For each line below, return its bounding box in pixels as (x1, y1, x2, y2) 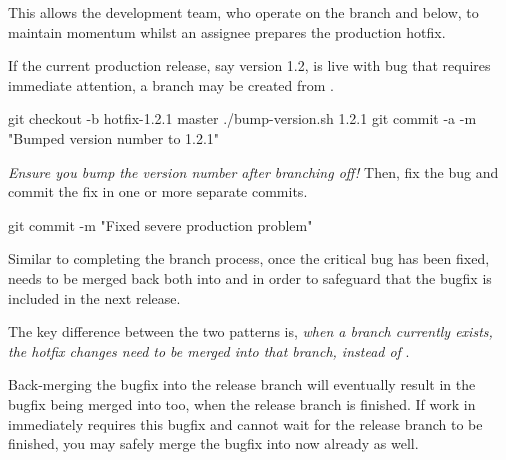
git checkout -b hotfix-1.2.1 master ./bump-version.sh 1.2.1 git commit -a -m (8, 108, 477, 129)
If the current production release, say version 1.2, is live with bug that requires (8, 55, 491, 76)
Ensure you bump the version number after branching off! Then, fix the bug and (8, 161, 499, 182)
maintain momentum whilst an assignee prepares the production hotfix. (8, 21, 446, 42)
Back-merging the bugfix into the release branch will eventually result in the (8, 374, 476, 395)
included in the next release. (8, 287, 181, 308)
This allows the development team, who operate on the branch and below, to (8, 2, 479, 22)
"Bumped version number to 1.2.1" (8, 127, 220, 148)
